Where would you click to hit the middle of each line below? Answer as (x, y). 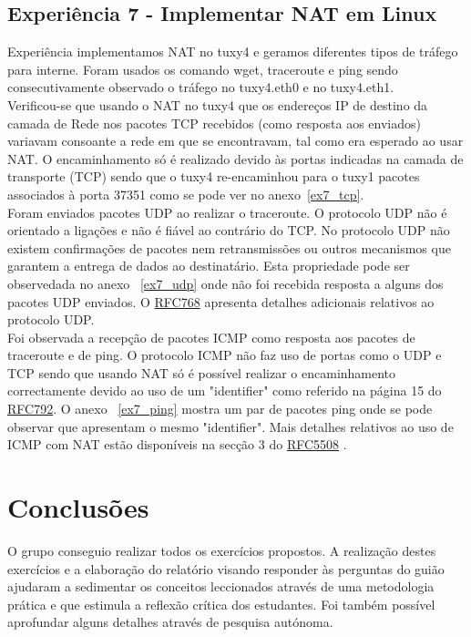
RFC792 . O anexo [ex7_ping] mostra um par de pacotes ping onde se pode (220, 409)
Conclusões (78, 507)
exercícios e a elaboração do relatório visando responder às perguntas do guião (226, 568)
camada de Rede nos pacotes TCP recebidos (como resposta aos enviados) (214, 123)
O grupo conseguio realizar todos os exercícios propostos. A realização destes (222, 550)
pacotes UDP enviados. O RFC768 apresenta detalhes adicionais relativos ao (221, 301)
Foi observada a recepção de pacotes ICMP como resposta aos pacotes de (211, 337)
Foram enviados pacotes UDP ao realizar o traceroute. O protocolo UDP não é (227, 212)
